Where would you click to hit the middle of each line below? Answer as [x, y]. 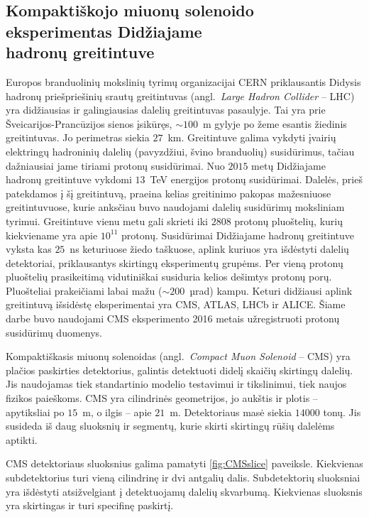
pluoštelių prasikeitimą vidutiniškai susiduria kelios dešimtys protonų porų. [169, 277]
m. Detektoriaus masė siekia [231, 412]
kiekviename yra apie [52, 235]
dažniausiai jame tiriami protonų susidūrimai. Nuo [115, 165]
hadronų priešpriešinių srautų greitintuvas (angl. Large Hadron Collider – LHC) [180, 96]
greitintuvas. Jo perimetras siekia [78, 137]
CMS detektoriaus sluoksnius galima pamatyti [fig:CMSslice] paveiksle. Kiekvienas [184, 463]
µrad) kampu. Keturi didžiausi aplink [271, 290]
